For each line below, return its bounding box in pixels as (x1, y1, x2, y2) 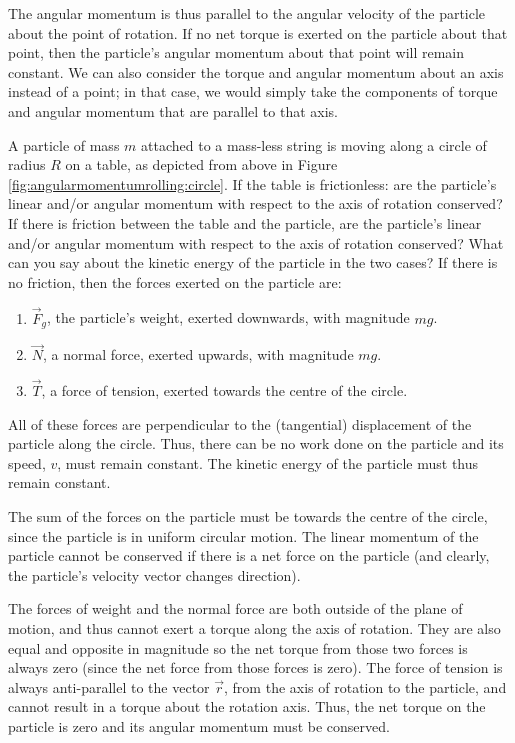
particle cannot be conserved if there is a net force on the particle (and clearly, (8, 545, 490, 566)
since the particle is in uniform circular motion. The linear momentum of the (8, 525, 479, 546)
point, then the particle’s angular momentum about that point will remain (8, 42, 465, 63)
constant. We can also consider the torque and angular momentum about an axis (8, 61, 504, 82)
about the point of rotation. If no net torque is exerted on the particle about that (8, 22, 508, 43)
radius (8, 154, 46, 175)
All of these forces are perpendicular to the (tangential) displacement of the (8, 413, 472, 434)
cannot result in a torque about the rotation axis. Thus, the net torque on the (8, 696, 486, 717)
